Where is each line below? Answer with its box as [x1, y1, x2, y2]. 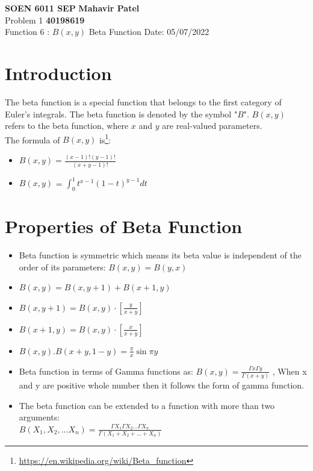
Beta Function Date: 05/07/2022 [88, 25, 209, 38]
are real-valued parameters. [162, 119, 262, 132]
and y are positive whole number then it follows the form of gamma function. [19, 378, 304, 391]
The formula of [5, 133, 60, 146]
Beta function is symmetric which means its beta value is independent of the [19, 248, 302, 261]
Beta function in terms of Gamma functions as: [19, 364, 193, 377]
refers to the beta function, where [5, 119, 129, 132]
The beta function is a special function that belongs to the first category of [5, 95, 282, 108]
